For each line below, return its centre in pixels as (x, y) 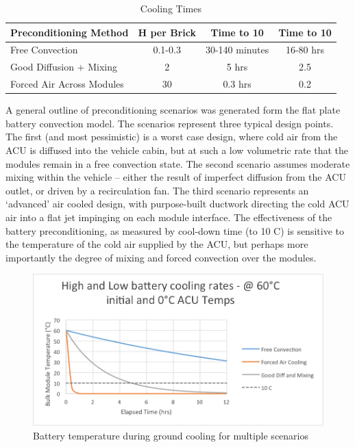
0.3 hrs (237, 84)
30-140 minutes (237, 50)
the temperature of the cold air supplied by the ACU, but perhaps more (157, 244)
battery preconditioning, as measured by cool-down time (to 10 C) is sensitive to (175, 230)
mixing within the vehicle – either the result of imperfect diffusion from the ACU (176, 177)
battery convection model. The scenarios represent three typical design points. (170, 123)
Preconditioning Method (70, 32)
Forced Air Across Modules (67, 84)
